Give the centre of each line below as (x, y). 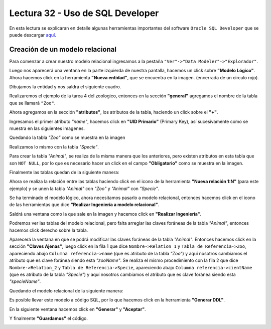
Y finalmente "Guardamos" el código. (48, 318)
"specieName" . (25, 281)
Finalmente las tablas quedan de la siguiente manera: (64, 172)
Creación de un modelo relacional (63, 49)
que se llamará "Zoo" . (32, 103)
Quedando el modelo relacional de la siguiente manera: (66, 290)
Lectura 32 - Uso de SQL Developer (84, 13)
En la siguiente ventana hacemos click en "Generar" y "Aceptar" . (78, 309)
